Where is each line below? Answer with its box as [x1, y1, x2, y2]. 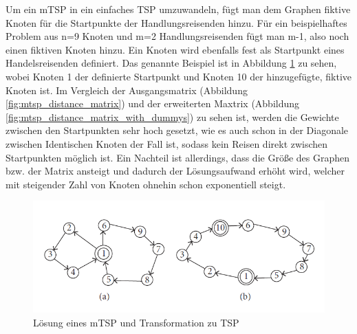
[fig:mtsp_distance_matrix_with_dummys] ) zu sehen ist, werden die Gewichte [6, 109, 339, 124]
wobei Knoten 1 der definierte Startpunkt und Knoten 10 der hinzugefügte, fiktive [6, 69, 352, 83]
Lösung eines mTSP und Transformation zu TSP [33, 315, 239, 329]
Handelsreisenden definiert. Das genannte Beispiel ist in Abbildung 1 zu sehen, [6, 56, 337, 70]
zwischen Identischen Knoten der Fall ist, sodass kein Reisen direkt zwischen [6, 136, 328, 151]
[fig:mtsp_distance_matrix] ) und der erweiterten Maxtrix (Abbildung [6, 96, 300, 111]
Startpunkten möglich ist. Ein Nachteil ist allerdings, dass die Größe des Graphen [6, 150, 349, 164]
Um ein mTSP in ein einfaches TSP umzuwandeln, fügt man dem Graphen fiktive [6, 2, 351, 16]
